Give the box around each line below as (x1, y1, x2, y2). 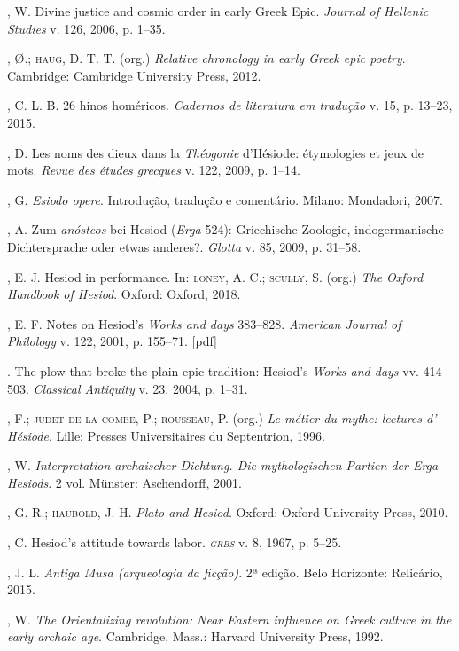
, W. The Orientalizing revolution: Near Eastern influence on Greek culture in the (7, 609, 452, 628)
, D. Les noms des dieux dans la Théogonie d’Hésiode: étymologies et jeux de (7, 143, 424, 161)
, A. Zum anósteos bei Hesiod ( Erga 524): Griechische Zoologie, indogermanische (7, 220, 444, 239)
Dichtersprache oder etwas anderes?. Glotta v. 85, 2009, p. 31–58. (7, 237, 362, 255)
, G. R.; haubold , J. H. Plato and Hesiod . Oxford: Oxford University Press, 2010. (7, 503, 448, 522)
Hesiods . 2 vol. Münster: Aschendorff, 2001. (7, 473, 242, 491)
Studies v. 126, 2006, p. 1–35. (7, 19, 166, 37)
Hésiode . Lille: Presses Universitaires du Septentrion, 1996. (7, 426, 325, 444)
